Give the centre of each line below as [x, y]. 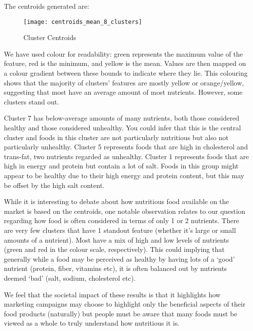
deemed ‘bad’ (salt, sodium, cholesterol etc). [70, 278]
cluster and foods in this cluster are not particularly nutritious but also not [116, 137]
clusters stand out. [32, 101]
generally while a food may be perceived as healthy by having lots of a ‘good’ [119, 259]
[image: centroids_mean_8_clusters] [83, 22]
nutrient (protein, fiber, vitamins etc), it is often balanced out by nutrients [116, 268]
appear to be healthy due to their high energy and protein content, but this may [124, 175]
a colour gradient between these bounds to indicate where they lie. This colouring [126, 73]
